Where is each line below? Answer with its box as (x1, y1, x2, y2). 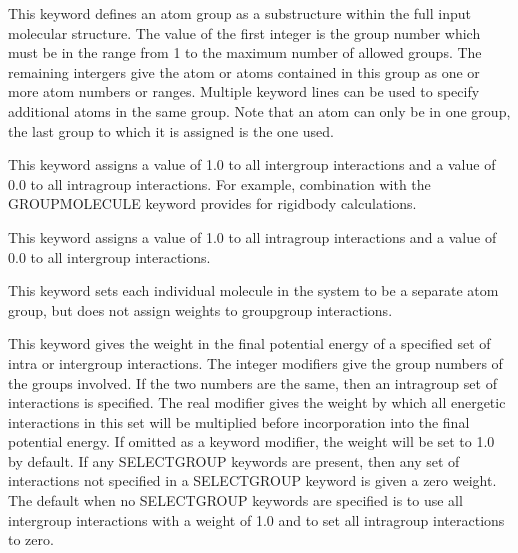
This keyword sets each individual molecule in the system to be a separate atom (8, 280, 499, 301)
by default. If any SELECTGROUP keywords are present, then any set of (8, 450, 460, 471)
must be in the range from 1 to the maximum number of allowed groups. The (8, 42, 482, 63)
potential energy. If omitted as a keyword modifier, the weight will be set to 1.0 (8, 431, 495, 452)
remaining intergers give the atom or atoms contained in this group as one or (8, 61, 480, 82)
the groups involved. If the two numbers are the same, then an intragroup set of (8, 372, 497, 393)
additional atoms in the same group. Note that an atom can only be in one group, (8, 100, 511, 121)
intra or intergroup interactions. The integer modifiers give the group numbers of (8, 352, 503, 373)
